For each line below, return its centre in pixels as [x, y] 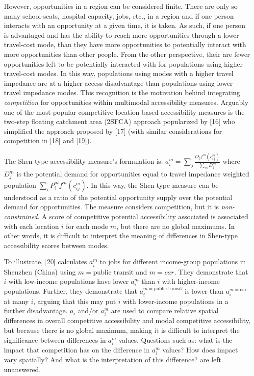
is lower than [204, 291]
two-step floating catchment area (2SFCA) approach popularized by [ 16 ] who [120, 121]
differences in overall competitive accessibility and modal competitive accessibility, [127, 320]
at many [16, 301]
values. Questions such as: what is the [175, 339]
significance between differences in [55, 339]
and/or [88, 311]
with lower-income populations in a [176, 301]
